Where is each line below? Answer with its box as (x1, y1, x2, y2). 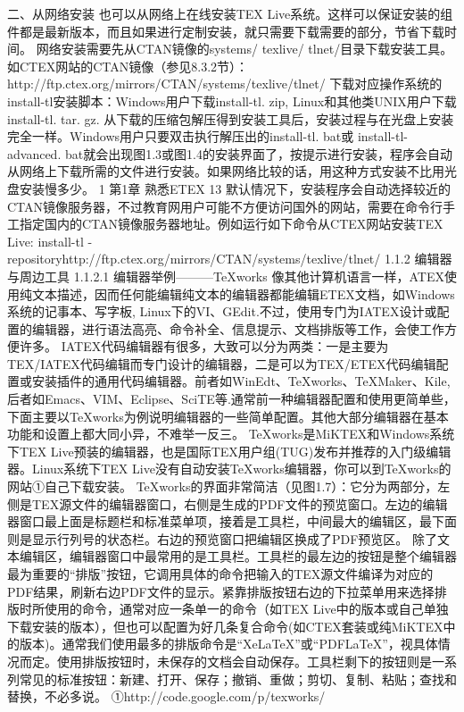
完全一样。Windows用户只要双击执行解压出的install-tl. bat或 (7, 127, 354, 146)
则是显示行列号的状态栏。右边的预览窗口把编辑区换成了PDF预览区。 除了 (7, 529, 438, 548)
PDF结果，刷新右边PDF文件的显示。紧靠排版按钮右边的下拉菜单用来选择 (7, 582, 435, 600)
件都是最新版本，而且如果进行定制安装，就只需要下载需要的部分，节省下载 (7, 21, 444, 40)
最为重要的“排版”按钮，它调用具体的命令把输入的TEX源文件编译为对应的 (7, 565, 434, 582)
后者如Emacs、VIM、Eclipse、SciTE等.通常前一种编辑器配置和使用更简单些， (7, 390, 456, 408)
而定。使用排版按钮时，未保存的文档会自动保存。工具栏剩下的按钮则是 (19, 651, 432, 670)
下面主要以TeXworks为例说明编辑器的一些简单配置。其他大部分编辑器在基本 (7, 406, 449, 425)
